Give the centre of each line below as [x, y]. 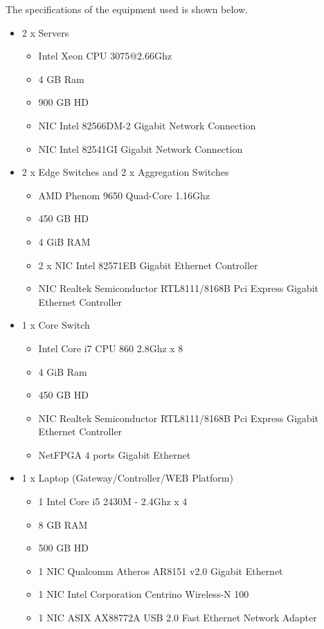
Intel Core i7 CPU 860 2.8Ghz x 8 [111, 348]
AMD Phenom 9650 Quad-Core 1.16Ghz [124, 195]
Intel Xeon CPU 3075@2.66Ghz [105, 56]
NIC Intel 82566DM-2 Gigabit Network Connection [147, 125]
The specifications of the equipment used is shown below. [127, 9]
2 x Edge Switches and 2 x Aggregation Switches [125, 172]
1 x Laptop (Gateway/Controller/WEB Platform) [127, 478]
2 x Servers [45, 32]
